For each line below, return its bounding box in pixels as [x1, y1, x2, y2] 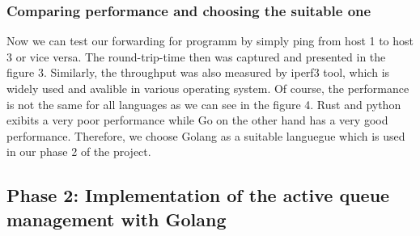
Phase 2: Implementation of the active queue [6, 183, 390, 208]
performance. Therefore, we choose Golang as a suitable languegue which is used [6, 127, 405, 144]
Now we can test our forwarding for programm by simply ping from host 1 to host [6, 32, 414, 49]
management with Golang [6, 206, 227, 231]
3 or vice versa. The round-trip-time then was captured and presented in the [6, 48, 386, 65]
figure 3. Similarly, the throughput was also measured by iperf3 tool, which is [6, 64, 390, 81]
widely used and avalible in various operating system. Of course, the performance [6, 80, 409, 96]
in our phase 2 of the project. [6, 143, 151, 160]
